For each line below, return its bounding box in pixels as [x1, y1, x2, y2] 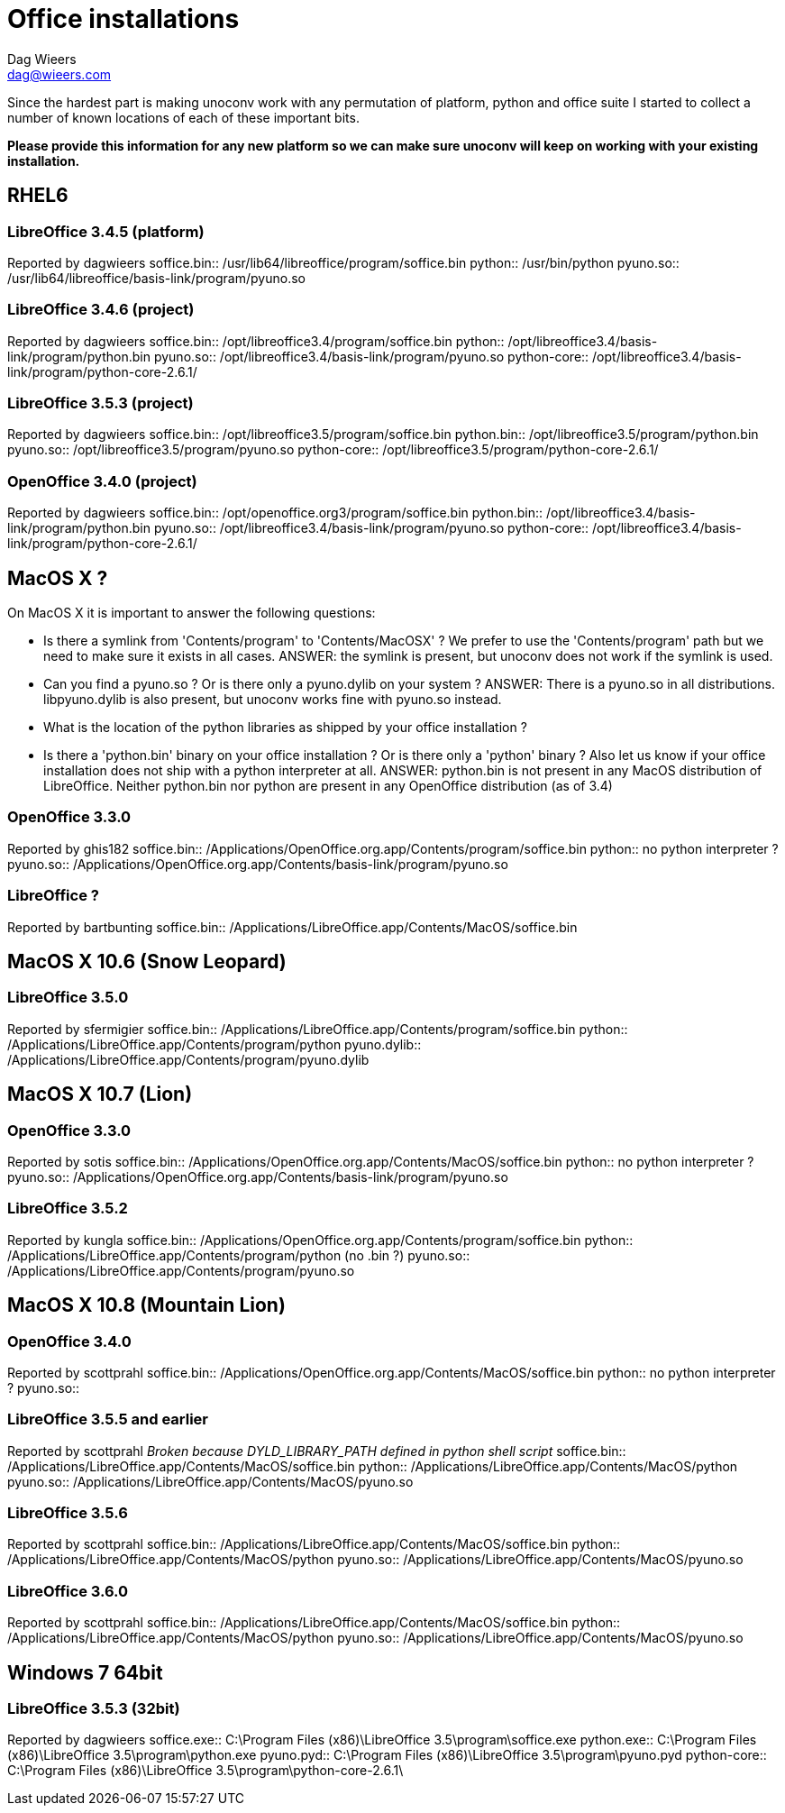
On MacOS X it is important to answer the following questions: [7, 605, 376, 621]
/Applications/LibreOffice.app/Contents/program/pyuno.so [7, 1262, 355, 1278]
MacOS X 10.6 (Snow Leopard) [7, 949, 287, 973]
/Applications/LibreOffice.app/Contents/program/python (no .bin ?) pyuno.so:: [7, 1247, 470, 1263]
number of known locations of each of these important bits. [7, 109, 360, 125]
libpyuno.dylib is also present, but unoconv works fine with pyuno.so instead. [43, 691, 502, 708]
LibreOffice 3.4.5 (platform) [7, 222, 205, 241]
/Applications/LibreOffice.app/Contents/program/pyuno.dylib [7, 1051, 370, 1067]
